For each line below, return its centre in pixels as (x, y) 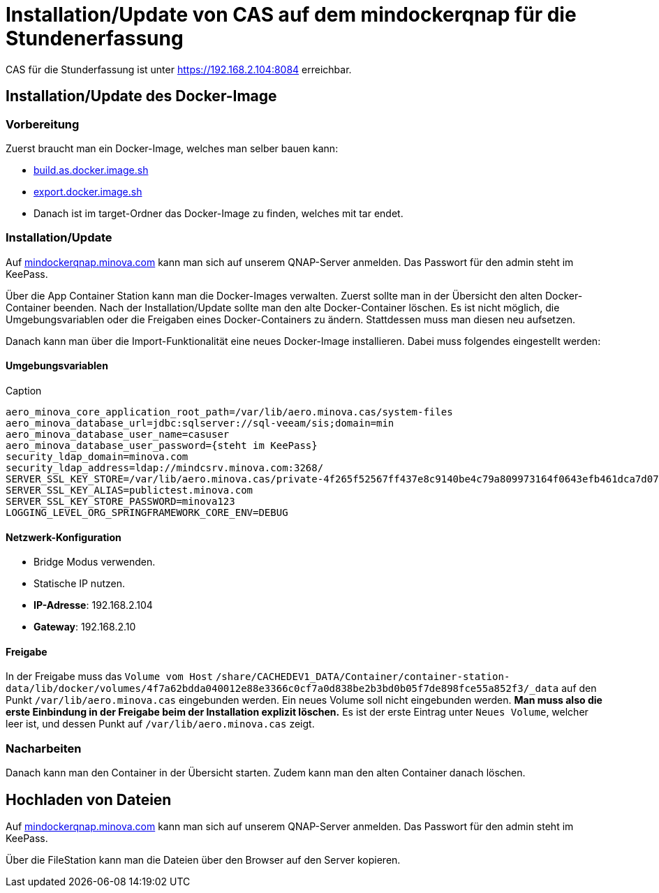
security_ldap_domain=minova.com (97, 456)
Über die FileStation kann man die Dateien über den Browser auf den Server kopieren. (203, 859)
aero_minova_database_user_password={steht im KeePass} (162, 445)
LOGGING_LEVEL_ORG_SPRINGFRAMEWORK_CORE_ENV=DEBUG (147, 512)
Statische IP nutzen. (79, 584)
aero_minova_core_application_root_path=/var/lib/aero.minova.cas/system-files (229, 412)
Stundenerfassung (95, 38)
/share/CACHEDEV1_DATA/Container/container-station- (363, 677)
